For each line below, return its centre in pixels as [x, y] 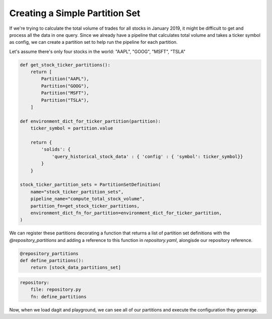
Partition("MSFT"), [65, 93]
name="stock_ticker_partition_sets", [77, 192]
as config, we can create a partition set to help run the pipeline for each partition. [93, 42]
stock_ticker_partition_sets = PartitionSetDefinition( [90, 185]
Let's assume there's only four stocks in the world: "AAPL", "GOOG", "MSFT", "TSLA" [97, 51]
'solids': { [56, 149]
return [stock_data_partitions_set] [76, 268]
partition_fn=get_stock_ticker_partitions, [85, 206]
